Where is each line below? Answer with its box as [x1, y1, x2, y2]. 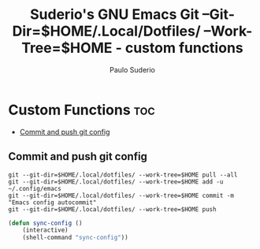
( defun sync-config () [8, 219, 83, 227]
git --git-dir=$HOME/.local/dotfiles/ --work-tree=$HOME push [8, 205, 217, 214]
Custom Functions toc [8, 101, 155, 119]
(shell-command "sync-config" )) [22, 234, 128, 242]
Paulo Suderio [110, 65, 155, 74]
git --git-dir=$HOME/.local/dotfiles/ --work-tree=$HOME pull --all [8, 171, 238, 179]
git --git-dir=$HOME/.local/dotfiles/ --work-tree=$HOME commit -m [8, 191, 235, 199]
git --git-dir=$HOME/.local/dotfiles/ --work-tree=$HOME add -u [8, 177, 224, 186]
